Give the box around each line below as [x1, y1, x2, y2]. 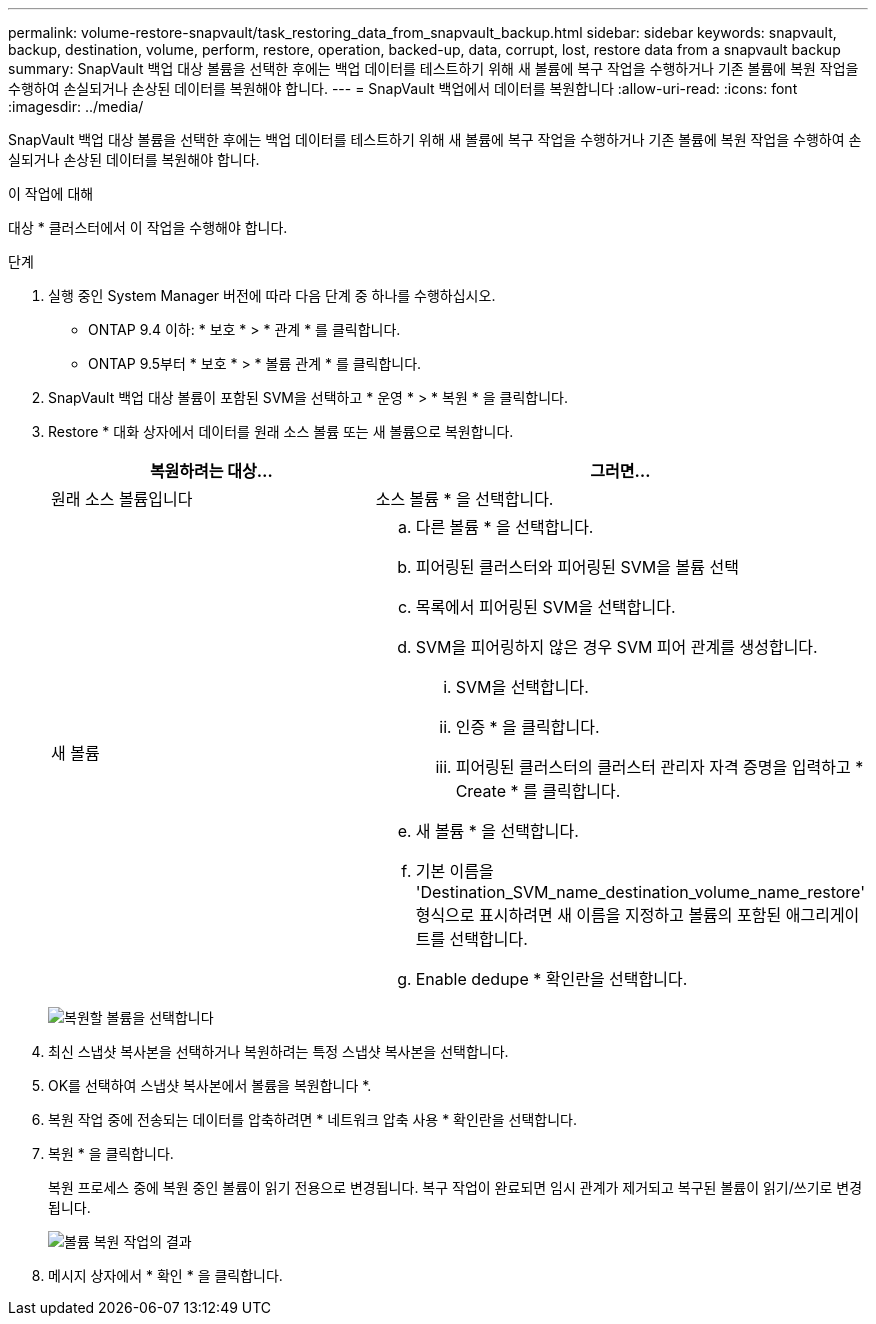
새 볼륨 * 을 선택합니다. [415, 821, 579, 841]
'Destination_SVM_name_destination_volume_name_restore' [415, 882, 866, 902]
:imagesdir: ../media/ [8, 98, 144, 115]
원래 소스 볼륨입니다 [51, 489, 193, 509]
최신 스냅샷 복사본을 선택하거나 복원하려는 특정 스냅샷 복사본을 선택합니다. [48, 1043, 509, 1060]
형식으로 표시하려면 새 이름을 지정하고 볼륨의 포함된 [415, 905, 782, 925]
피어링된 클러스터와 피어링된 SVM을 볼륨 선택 [415, 557, 739, 577]
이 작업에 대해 [8, 185, 94, 202]
